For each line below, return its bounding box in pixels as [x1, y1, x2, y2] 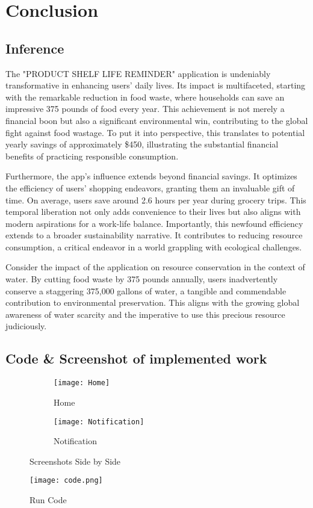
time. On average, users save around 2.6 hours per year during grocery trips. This [5, 193, 306, 206]
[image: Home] [54, 379, 110, 388]
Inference [5, 39, 64, 57]
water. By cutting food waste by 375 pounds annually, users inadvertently [5, 273, 278, 285]
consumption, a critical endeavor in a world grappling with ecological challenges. [5, 240, 302, 253]
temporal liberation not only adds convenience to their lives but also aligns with [5, 205, 301, 218]
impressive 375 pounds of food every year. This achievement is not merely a [5, 102, 285, 115]
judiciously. [5, 320, 47, 332]
